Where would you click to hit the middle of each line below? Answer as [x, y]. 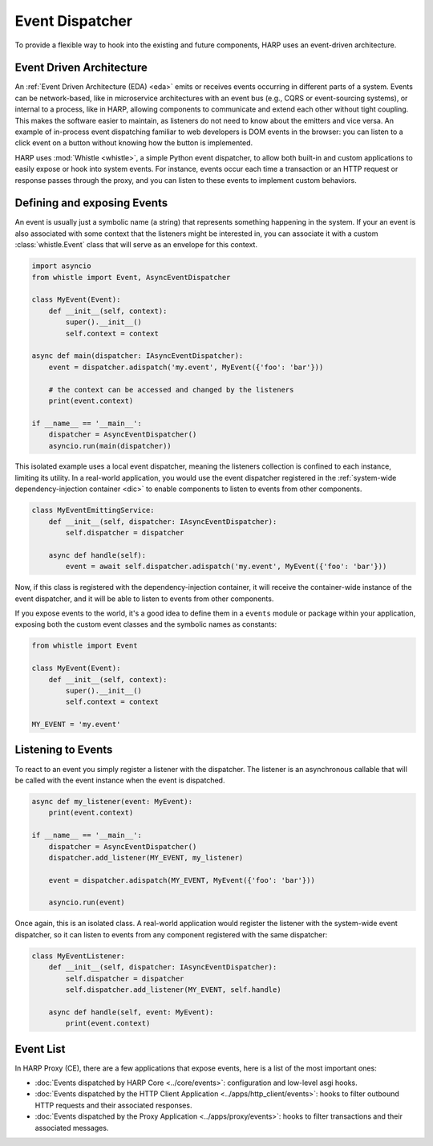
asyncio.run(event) [87, 902]
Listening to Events [64, 750]
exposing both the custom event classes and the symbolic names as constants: [146, 624]
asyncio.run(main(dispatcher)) [110, 446]
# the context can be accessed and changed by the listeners [171, 390]
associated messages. [72, 1128]
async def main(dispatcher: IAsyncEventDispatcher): [138, 356]
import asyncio [61, 266]
